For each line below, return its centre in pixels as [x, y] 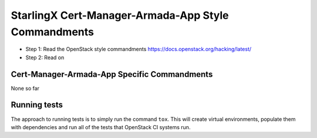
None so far [25, 88]
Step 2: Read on [45, 57]
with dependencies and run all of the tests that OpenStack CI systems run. [101, 127]
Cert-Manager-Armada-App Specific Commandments [112, 74]
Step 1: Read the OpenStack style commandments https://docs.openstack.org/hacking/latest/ [139, 49]
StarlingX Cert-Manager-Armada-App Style [120, 15]
